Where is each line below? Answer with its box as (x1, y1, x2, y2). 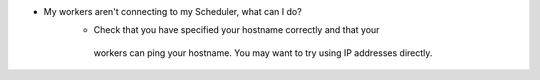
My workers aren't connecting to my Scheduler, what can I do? (43, 6, 302, 17)
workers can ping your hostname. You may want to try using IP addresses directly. (93, 46, 433, 59)
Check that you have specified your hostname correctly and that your (93, 24, 380, 36)
